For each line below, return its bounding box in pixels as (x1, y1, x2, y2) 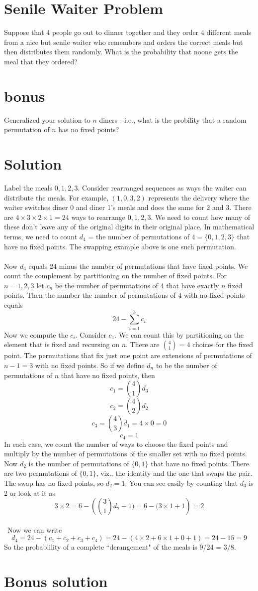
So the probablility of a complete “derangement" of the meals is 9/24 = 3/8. (4, 542, 236, 552)
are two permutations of (4, 468, 77, 478)
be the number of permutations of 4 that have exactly (55, 280, 219, 290)
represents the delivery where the (148, 192, 250, 202)
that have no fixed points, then (61, 370, 155, 380)
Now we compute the (4, 329, 68, 340)
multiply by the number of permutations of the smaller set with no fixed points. (4, 448, 247, 459)
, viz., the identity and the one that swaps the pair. (96, 468, 253, 478)
